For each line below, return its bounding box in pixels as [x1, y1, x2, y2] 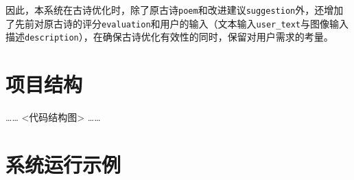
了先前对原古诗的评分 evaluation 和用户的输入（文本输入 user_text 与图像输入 [5, 16, 349, 30]
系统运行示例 [5, 150, 121, 178]
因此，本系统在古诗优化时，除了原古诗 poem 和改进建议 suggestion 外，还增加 [5, 3, 344, 16]
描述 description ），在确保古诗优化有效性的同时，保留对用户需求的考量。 [5, 30, 333, 44]
